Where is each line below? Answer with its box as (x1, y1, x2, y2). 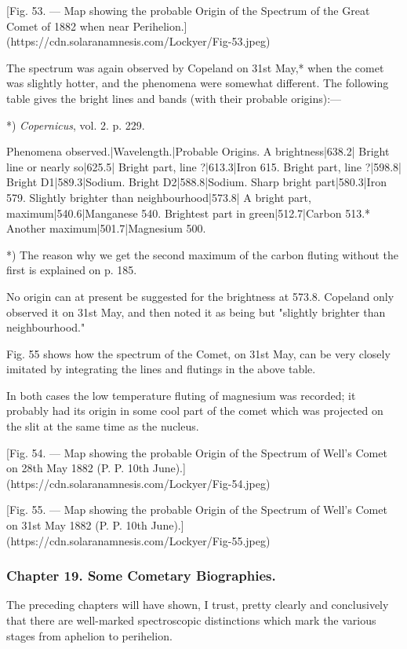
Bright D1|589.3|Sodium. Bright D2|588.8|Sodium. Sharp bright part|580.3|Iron (6, 174, 387, 190)
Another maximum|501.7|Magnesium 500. (6, 220, 206, 236)
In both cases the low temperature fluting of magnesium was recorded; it (6, 387, 356, 403)
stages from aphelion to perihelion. (6, 627, 173, 643)
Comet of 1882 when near (6, 17, 129, 34)
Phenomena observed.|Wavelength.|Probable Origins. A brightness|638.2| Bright (6, 143, 390, 159)
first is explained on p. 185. (6, 262, 137, 278)
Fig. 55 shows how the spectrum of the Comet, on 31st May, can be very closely (6, 345, 391, 361)
